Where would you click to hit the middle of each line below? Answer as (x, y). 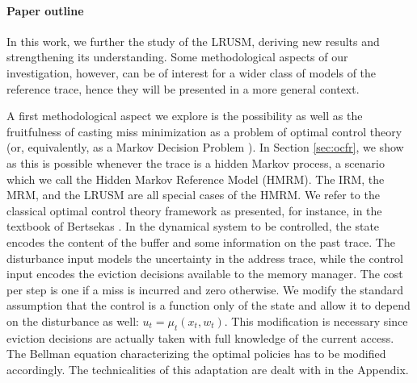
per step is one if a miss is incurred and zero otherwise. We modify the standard (205, 289)
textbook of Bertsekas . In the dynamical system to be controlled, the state (193, 226)
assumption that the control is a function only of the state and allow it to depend (208, 305)
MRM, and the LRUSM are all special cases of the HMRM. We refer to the (193, 195)
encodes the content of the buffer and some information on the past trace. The (201, 241)
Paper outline (45, 10)
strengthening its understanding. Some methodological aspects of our (177, 57)
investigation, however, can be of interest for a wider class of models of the (192, 72)
